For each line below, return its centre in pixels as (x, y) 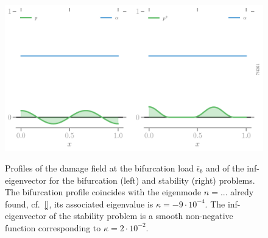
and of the (225, 168)
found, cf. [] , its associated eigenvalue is (79, 204)
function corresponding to (53, 227)
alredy (242, 192)
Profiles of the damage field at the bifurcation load (99, 168)
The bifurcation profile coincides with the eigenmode (103, 192)
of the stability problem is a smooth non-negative (141, 216)
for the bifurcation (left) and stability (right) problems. (152, 180)
